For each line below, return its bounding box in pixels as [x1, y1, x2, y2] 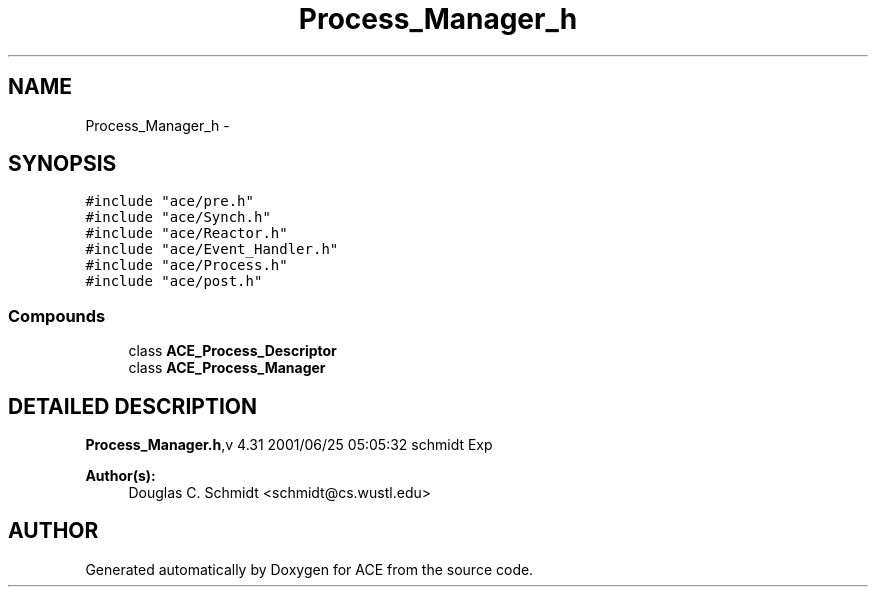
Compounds [8, 305, 106, 326]
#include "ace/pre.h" [85, 193, 254, 210]
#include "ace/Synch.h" [85, 209, 271, 226]
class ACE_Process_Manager [128, 359, 326, 377]
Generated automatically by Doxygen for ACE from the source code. [85, 560, 534, 578]
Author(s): [85, 467, 156, 485]
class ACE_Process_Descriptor [128, 342, 337, 360]
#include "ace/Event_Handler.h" [85, 241, 339, 258]
